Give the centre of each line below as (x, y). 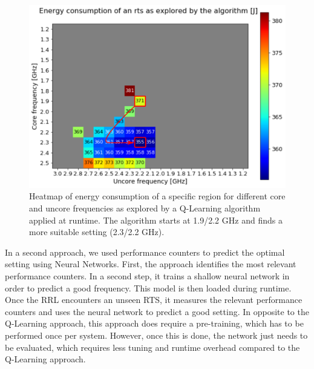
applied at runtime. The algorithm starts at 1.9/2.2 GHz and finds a (156, 220)
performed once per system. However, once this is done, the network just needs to (156, 335)
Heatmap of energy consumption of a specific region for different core (157, 196)
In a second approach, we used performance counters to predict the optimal (145, 252)
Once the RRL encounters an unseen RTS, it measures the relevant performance (154, 300)
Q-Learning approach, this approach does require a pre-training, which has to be (154, 323)
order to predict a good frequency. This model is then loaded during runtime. (148, 288)
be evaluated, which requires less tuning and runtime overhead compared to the (152, 347)
